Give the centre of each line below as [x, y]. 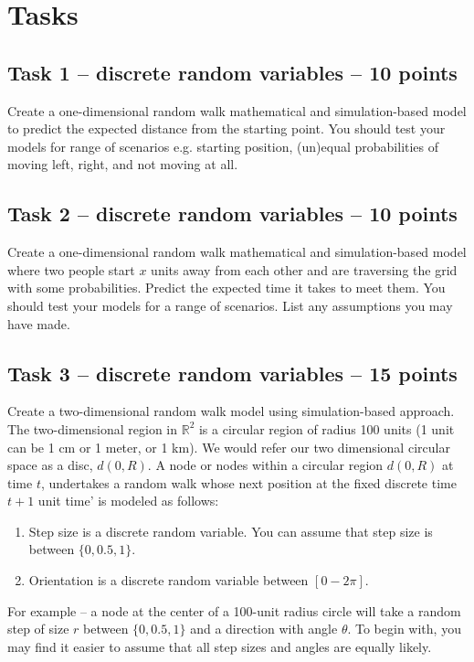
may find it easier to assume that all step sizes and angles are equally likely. [220, 646]
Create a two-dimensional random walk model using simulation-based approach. [231, 411]
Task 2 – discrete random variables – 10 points [232, 214]
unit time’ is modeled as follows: [128, 501]
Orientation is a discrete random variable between [169, 580]
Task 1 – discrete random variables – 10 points [232, 72]
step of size [38, 629]
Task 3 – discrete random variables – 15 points [232, 373]
